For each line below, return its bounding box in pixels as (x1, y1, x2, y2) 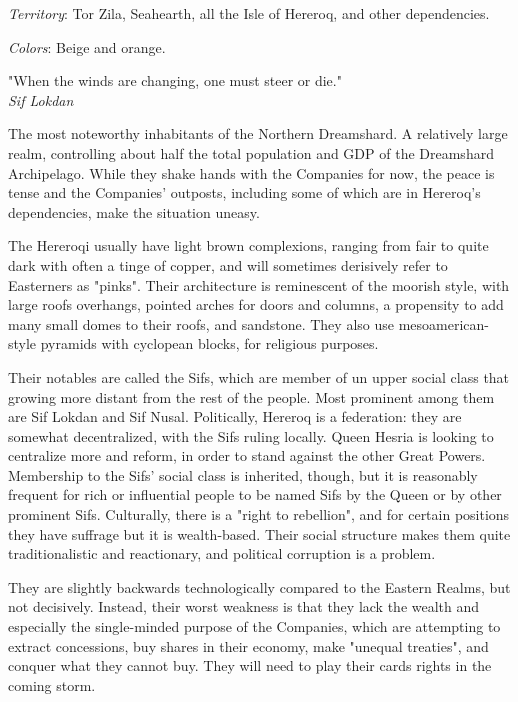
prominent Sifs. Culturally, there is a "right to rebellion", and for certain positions (8, 504, 510, 525)
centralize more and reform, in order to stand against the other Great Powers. (8, 445, 486, 466)
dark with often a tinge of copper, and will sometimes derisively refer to (8, 254, 448, 275)
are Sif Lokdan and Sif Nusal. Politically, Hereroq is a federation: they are (8, 406, 462, 427)
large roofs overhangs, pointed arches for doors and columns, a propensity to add (8, 294, 504, 315)
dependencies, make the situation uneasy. (8, 201, 260, 222)
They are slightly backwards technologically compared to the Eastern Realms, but (8, 576, 511, 597)
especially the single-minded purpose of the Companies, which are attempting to (8, 616, 501, 637)
